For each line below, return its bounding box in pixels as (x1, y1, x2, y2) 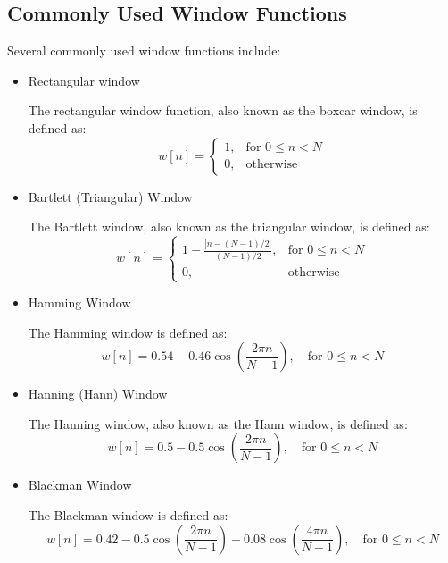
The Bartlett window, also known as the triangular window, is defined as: (28, 217, 430, 236)
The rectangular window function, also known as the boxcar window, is (28, 101, 418, 120)
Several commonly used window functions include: (7, 41, 281, 60)
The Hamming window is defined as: (28, 323, 228, 341)
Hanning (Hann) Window (28, 384, 168, 403)
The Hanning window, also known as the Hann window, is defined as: (28, 414, 408, 433)
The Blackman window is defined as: (28, 505, 228, 524)
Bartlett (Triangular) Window (28, 187, 193, 206)
